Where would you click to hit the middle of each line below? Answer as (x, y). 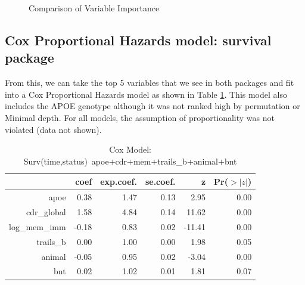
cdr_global (46, 212)
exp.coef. (119, 182)
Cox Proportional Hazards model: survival (138, 40)
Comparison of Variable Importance (94, 8)
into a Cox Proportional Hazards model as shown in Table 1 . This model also (146, 94)
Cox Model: (130, 149)
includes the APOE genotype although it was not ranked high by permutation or (152, 106)
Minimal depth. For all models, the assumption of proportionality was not (140, 117)
